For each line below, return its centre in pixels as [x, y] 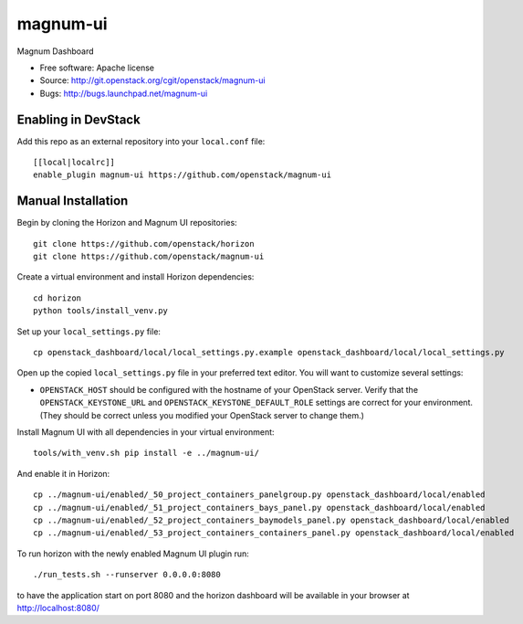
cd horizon [58, 298]
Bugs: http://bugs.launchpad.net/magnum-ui [124, 93]
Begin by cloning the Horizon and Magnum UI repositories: [127, 223]
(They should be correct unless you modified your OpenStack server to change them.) [202, 415]
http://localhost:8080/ [58, 608]
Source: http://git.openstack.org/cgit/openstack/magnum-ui [152, 80]
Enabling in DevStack [78, 119]
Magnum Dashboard [56, 51]
